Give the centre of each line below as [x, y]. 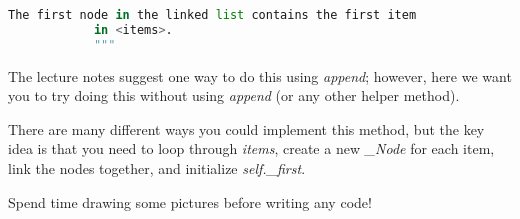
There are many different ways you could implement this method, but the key [246, 128]
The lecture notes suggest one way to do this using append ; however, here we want [260, 75]
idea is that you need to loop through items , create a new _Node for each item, [251, 148]
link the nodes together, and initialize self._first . [157, 168]
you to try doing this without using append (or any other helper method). [234, 95]
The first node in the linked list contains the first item [212, 15]
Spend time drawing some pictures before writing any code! [190, 201]
